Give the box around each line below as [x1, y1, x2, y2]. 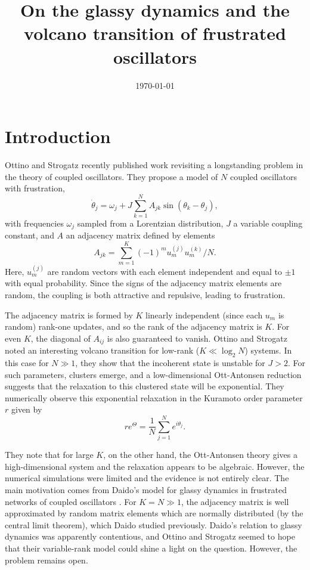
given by [11, 403, 42, 416]
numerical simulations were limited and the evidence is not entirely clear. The [5, 472, 289, 484]
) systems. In [244, 344, 292, 357]
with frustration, [5, 182, 65, 194]
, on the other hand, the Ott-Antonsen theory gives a [103, 448, 297, 461]
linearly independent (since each [145, 308, 263, 321]
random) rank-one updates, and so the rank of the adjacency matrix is [5, 320, 262, 333]
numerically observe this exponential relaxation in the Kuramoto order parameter [5, 391, 303, 404]
